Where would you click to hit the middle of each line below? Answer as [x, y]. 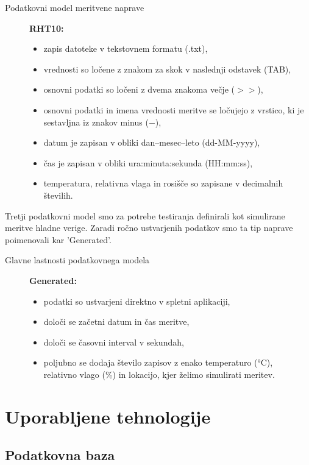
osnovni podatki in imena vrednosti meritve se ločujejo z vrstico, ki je [174, 109]
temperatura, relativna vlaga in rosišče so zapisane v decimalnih [163, 183]
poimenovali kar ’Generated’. [58, 239]
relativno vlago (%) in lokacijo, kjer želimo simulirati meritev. [159, 374]
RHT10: [47, 28]
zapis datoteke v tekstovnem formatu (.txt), [126, 48]
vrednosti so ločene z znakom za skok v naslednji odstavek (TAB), [167, 69]
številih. [58, 195]
